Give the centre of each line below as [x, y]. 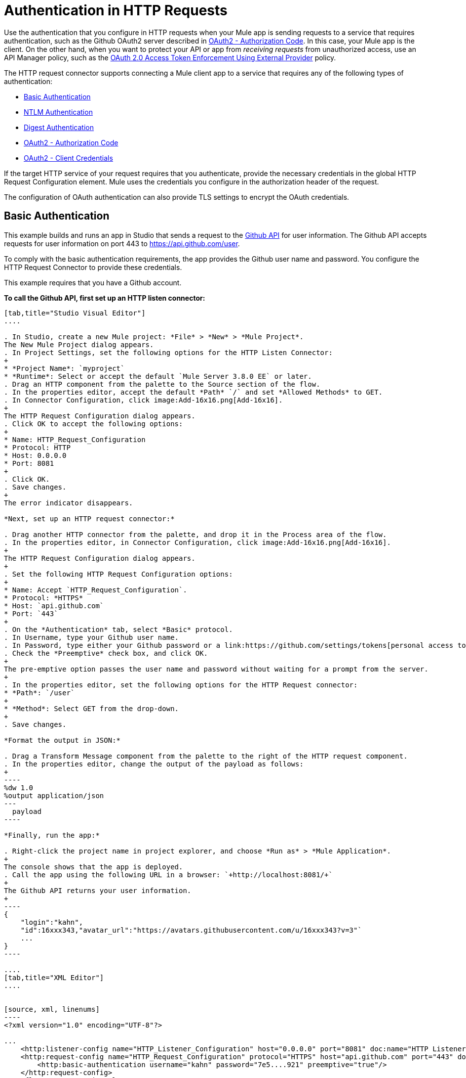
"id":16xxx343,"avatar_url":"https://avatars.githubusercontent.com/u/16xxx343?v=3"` [191, 930]
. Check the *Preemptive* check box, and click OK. [106, 653]
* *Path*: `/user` [39, 693]
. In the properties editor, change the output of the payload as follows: [154, 764]
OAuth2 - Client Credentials [68, 158]
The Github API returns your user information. [98, 890]
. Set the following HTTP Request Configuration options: [118, 574]
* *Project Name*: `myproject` [64, 368]
